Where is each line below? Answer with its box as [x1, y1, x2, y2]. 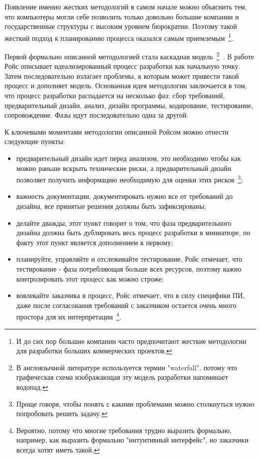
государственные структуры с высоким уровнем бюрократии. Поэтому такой [4, 21, 237, 31]
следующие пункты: [4, 136, 65, 147]
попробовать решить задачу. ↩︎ [16, 408, 108, 419]
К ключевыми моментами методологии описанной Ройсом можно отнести [4, 126, 229, 137]
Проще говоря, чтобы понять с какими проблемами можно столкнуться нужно [16, 398, 255, 409]
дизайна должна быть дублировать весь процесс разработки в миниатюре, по [16, 227, 251, 238]
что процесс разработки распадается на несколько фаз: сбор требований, [4, 90, 225, 101]
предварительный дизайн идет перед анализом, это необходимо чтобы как [16, 153, 241, 163]
